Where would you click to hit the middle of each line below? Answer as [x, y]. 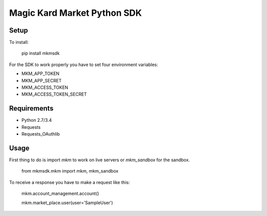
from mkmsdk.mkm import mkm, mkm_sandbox [70, 171]
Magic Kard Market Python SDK [75, 13]
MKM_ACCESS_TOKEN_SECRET [54, 94]
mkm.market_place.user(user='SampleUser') [67, 203]
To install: [19, 42]
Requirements [31, 108]
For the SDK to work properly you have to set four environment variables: [84, 65]
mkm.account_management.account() [60, 194]
